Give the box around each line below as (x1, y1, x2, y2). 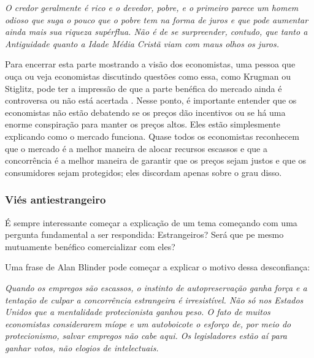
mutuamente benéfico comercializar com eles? (5, 240, 175, 253)
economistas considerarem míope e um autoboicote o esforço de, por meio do (5, 317, 291, 330)
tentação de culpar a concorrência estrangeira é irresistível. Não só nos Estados (5, 293, 304, 306)
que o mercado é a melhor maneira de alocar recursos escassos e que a (5, 142, 267, 154)
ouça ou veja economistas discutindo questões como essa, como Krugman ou (5, 69, 291, 82)
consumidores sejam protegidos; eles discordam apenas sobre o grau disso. (5, 166, 282, 178)
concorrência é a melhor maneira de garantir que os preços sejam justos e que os (5, 154, 307, 167)
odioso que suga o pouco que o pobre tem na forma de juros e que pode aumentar (5, 13, 308, 26)
